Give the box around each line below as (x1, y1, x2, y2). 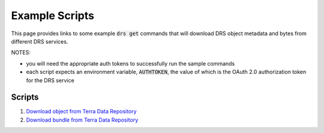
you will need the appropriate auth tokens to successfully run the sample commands (26, 60, 235, 67)
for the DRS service (26, 76, 74, 83)
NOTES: (11, 49, 31, 56)
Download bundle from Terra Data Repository (26, 116, 139, 123)
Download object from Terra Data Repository (26, 108, 137, 115)
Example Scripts (11, 9, 94, 22)
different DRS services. (11, 38, 68, 45)
